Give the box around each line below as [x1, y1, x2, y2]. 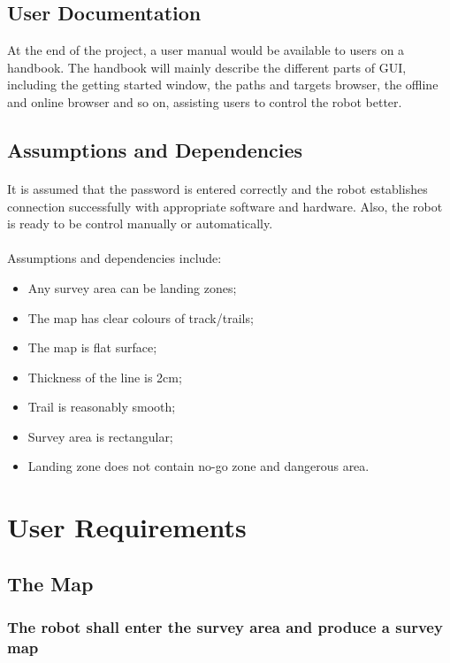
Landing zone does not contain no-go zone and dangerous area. [27, 457, 370, 475]
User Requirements [7, 509, 247, 545]
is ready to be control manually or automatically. [7, 214, 273, 233]
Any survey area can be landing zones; [27, 278, 237, 297]
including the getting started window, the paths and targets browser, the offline [7, 75, 439, 94]
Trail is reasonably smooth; [27, 397, 176, 416]
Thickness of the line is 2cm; [27, 367, 182, 386]
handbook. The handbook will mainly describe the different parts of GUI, [7, 58, 407, 76]
